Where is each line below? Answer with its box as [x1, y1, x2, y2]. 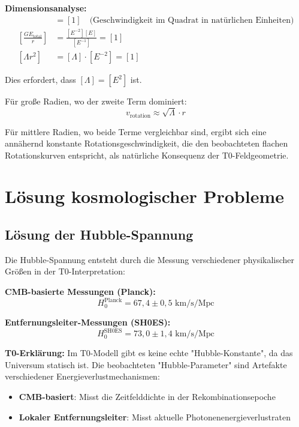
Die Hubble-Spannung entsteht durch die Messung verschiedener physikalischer [5, 253, 295, 265]
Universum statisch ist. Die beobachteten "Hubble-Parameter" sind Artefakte [5, 358, 287, 371]
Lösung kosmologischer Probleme [5, 184, 285, 208]
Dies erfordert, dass [5, 73, 76, 86]
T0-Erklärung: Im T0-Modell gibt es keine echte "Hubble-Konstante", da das [5, 347, 293, 359]
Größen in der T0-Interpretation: [5, 265, 125, 277]
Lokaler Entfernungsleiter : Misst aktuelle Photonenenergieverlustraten [19, 410, 291, 423]
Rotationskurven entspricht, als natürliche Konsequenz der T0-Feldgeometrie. [5, 148, 289, 161]
